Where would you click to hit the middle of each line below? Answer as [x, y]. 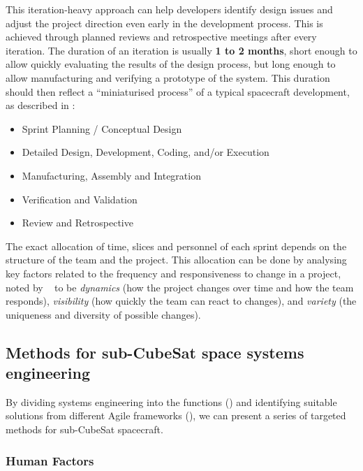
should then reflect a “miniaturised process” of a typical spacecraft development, [178, 91]
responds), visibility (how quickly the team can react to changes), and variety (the [181, 301]
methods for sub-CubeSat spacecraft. [84, 429]
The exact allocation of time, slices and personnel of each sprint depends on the [176, 246]
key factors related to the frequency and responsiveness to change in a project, [173, 273]
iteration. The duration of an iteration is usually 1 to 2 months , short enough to [181, 50]
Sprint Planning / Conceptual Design [102, 128]
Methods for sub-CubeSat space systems [155, 352]
